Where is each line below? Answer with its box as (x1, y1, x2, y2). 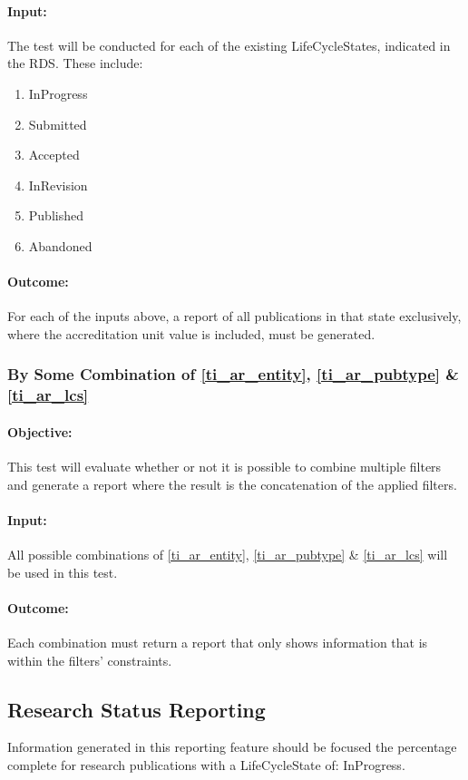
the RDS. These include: (7, 54, 143, 73)
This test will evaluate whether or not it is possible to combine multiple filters (7, 457, 442, 476)
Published (28, 206, 83, 225)
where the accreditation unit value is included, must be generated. (7, 324, 375, 343)
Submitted (28, 114, 87, 133)
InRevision (28, 175, 88, 194)
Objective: (7, 422, 73, 441)
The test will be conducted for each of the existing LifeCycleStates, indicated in (7, 35, 451, 54)
